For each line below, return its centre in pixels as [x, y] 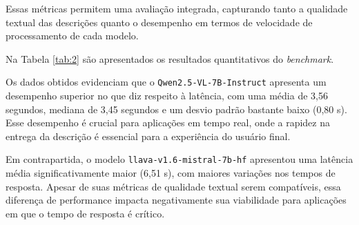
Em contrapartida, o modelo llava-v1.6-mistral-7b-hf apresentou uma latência [179, 159]
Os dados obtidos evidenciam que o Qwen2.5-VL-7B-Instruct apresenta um [166, 82]
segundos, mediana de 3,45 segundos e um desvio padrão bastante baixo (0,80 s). [176, 109]
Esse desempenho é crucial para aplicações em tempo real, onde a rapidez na [168, 123]
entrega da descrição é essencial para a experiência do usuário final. [148, 136]
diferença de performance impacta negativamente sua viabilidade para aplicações [176, 200]
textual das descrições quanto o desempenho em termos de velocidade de [159, 22]
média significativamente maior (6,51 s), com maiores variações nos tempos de [171, 173]
